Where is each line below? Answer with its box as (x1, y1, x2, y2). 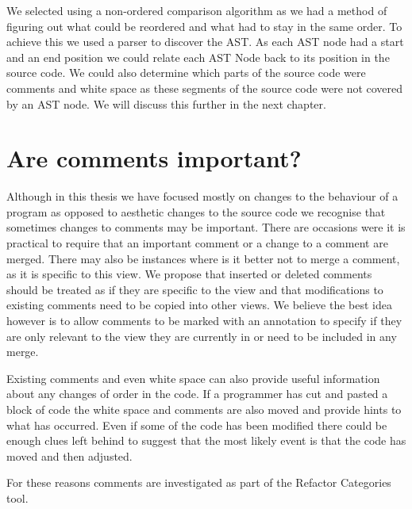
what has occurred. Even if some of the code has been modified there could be (6, 416, 387, 433)
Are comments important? (6, 142, 302, 174)
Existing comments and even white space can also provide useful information (6, 369, 380, 386)
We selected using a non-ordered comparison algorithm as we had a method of (6, 2, 387, 18)
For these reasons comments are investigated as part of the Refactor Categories (6, 474, 391, 491)
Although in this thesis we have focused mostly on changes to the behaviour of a (6, 188, 399, 205)
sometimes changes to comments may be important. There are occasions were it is (6, 219, 406, 235)
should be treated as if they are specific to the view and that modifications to (6, 281, 383, 297)
